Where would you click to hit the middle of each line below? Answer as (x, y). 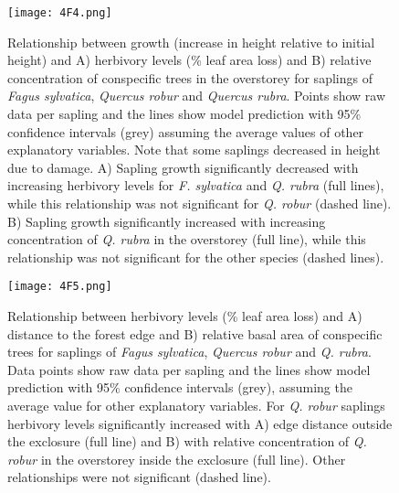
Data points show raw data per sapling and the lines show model (189, 369)
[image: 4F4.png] (60, 13)
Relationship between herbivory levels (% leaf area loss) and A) (185, 316)
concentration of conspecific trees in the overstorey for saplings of (190, 77)
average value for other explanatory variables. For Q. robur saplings (196, 405)
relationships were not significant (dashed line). (139, 477)
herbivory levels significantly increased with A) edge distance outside (200, 423)
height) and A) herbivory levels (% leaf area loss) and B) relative (189, 60)
